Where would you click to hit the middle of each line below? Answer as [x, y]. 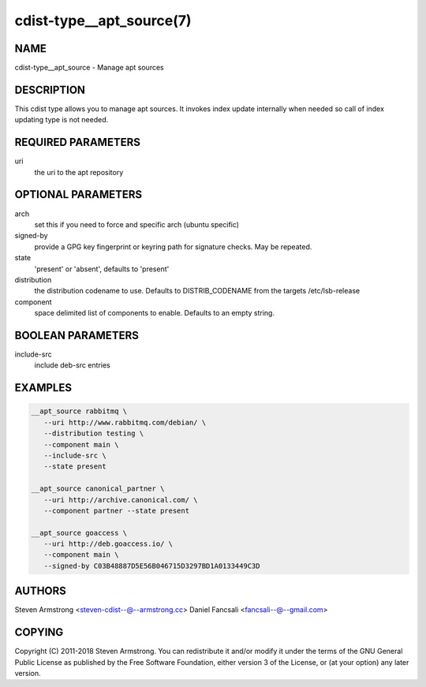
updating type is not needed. [62, 120]
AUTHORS [41, 591]
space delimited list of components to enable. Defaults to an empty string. [155, 313]
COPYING [39, 632]
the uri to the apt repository [79, 172]
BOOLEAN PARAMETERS [77, 335]
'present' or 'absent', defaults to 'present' [102, 269]
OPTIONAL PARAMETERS [78, 194]
